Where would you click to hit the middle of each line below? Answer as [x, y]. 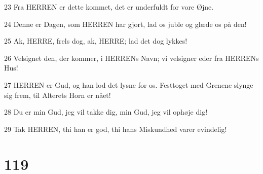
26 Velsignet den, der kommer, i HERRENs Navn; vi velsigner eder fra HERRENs [131, 58]
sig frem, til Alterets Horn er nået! [58, 95]
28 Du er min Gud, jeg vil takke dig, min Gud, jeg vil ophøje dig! [106, 112]
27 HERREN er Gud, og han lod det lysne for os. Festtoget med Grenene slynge [129, 84]
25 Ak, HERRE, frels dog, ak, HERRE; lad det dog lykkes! [96, 41]
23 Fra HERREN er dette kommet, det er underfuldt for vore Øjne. [109, 7]
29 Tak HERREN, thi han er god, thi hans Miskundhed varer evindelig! [116, 129]
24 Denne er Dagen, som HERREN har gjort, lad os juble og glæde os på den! [125, 24]
